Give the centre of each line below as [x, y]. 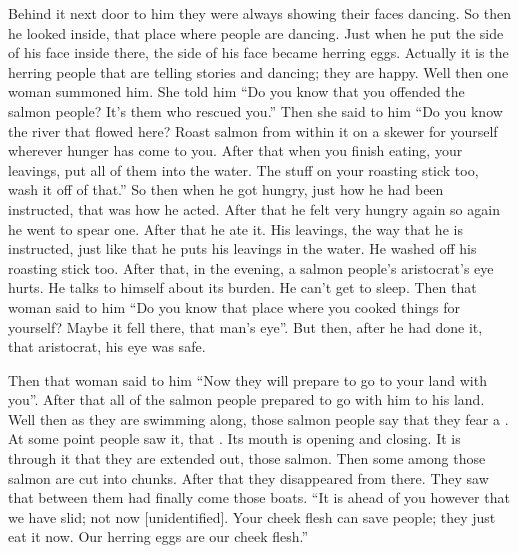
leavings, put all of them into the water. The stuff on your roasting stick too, [243, 169]
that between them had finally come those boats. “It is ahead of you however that [259, 497]
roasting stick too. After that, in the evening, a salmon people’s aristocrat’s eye [251, 267]
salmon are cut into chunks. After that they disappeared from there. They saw [248, 477]
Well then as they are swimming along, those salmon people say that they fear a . [258, 418]
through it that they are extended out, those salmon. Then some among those [247, 458]
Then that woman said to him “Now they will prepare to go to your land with [247, 379]
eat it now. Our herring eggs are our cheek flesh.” [158, 536]
